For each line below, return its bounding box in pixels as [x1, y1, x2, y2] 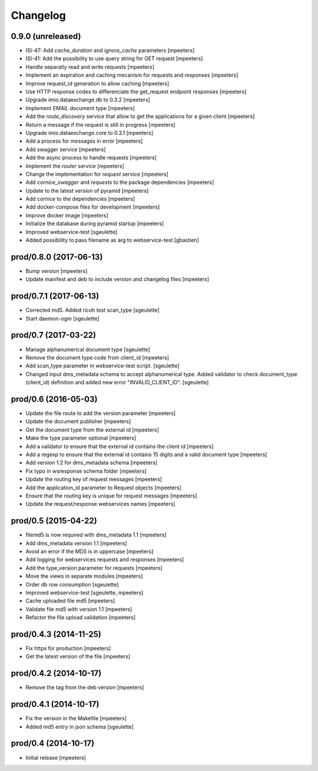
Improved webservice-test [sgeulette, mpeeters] [25, 589, 144, 596]
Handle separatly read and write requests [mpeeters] [25, 63, 154, 70]
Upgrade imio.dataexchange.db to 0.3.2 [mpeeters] [25, 96, 150, 103]
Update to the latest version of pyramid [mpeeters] [25, 187, 149, 194]
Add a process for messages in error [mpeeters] [25, 137, 143, 144]
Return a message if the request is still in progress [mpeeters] [25, 121, 176, 128]
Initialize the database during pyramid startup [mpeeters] [25, 220, 164, 227]
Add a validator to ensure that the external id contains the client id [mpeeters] [25, 443, 214, 450]
